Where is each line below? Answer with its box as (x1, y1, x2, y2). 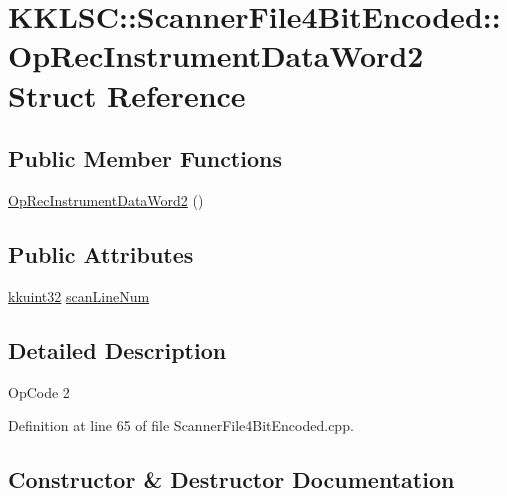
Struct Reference (8, 74, 246, 115)
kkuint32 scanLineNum (8, 285, 150, 306)
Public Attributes (8, 238, 194, 269)
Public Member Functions (8, 143, 282, 174)
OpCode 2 (8, 381, 70, 402)
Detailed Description (8, 334, 227, 365)
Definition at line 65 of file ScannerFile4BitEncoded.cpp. (8, 415, 354, 436)
